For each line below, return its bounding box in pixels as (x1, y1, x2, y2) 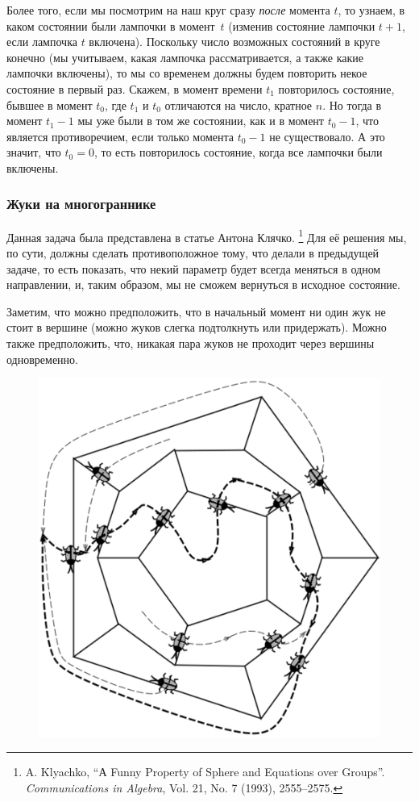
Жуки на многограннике (6, 194, 156, 214)
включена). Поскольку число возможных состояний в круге (89, 33, 380, 50)
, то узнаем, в (338, 2, 405, 18)
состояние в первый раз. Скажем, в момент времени (6, 80, 263, 97)
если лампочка (6, 33, 77, 50)
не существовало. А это (269, 127, 385, 144)
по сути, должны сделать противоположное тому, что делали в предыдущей (6, 244, 380, 261)
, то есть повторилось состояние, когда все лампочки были (93, 144, 383, 161)
